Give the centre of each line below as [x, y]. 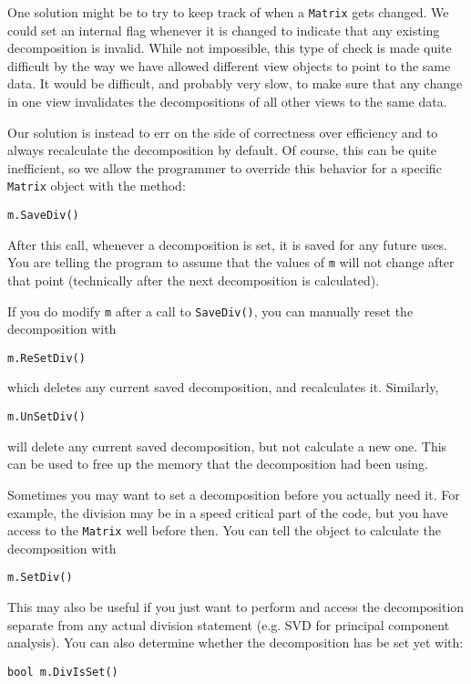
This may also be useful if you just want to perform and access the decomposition [236, 606]
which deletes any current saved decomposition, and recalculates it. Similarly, [223, 387]
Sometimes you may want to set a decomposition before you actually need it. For [234, 494]
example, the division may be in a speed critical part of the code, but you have [228, 512]
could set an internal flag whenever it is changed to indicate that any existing [224, 30]
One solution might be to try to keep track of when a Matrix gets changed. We [228, 12]
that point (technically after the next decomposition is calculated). [194, 280]
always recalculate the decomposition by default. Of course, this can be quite [222, 150]
